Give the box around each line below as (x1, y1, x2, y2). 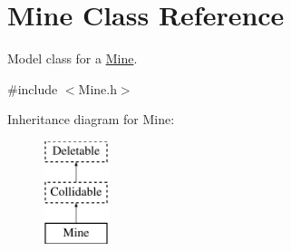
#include (7, 79, 58, 98)
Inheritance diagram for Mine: (7, 110, 175, 129)
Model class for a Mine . (7, 49, 138, 68)
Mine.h (78, 79, 117, 98)
